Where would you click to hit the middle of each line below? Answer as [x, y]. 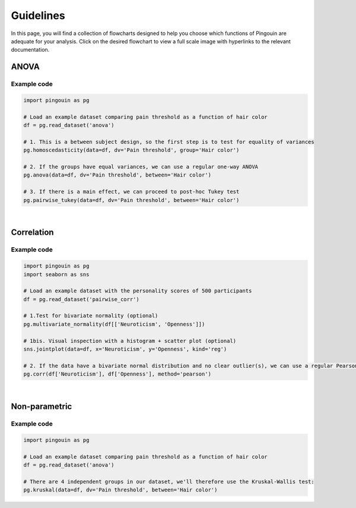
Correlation [32, 233]
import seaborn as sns [56, 274]
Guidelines [38, 15]
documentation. [30, 50]
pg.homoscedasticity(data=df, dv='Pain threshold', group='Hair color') [131, 150]
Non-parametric [42, 406]
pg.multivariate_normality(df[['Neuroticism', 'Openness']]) [114, 324]
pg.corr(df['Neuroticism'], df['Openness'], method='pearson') [117, 374]
